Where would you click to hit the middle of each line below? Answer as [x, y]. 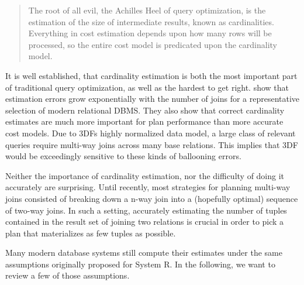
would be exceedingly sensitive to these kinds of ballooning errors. [123, 156]
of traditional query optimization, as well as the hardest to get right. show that [147, 87]
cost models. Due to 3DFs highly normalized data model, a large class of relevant [151, 133]
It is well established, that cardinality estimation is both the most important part [151, 75]
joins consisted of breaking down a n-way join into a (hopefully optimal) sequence [152, 198]
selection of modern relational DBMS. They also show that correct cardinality [145, 110]
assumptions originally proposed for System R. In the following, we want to [140, 264]
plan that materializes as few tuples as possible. [91, 233]
